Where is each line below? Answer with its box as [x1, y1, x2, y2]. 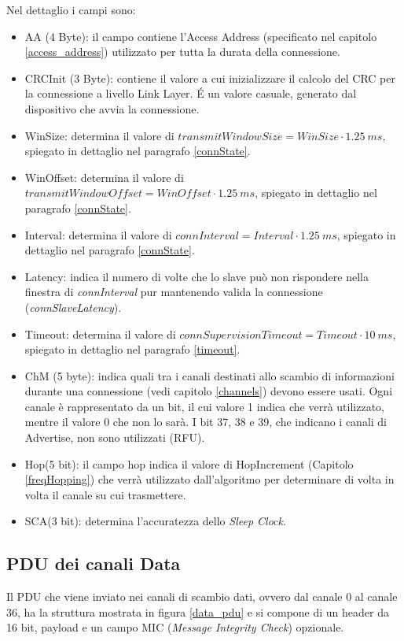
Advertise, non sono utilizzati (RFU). [24, 429, 205, 446]
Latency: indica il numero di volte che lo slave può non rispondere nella [24, 268, 369, 284]
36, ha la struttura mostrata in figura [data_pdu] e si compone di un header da [6, 603, 389, 620]
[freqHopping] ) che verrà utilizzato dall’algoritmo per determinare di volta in [24, 471, 395, 487]
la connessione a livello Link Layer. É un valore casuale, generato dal [24, 85, 357, 102]
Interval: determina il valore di [24, 226, 172, 243]
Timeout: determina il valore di [24, 325, 176, 342]
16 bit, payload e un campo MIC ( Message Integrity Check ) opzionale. [6, 619, 344, 635]
